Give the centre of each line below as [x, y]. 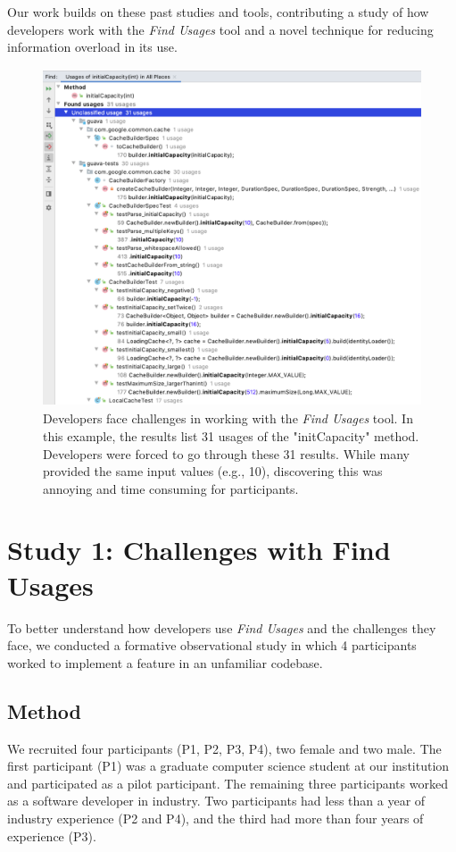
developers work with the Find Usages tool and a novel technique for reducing [220, 29]
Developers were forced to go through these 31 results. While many [226, 453]
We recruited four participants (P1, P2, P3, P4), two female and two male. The [224, 748]
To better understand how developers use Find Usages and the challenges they [222, 627]
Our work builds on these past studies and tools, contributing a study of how [218, 12]
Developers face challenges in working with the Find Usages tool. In [228, 418]
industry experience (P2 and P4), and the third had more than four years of [216, 818]
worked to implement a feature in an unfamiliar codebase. [165, 662]
